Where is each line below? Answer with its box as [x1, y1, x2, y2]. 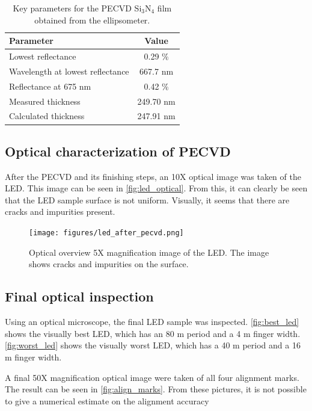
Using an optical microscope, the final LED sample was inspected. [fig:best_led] [5, 315, 299, 328]
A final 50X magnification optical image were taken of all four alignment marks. [5, 371, 299, 383]
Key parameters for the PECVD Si [13, 2, 142, 14]
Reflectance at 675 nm [9, 79, 91, 92]
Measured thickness [9, 94, 81, 107]
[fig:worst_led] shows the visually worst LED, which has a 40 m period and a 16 [5, 339, 301, 351]
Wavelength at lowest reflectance [9, 64, 129, 77]
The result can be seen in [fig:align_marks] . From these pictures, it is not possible [5, 383, 307, 395]
